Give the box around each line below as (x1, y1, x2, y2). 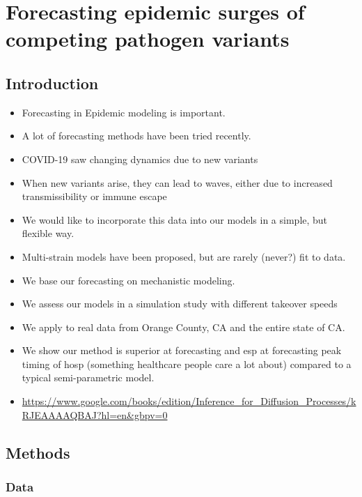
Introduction (6, 72, 99, 93)
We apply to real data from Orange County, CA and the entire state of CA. (22, 319, 345, 334)
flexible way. (22, 226, 74, 240)
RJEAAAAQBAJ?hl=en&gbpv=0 (22, 407, 168, 422)
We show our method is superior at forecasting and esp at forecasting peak (22, 343, 342, 358)
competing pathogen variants (6, 24, 290, 53)
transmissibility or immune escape (22, 189, 167, 204)
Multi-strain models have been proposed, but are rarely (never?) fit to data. (22, 249, 346, 263)
